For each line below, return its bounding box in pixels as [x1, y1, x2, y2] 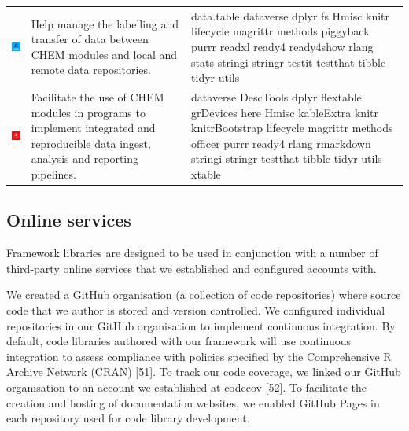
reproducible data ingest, [31, 134, 151, 151]
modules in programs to [31, 104, 146, 120]
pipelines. [31, 165, 76, 182]
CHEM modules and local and [31, 46, 178, 62]
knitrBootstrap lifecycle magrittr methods [191, 120, 393, 136]
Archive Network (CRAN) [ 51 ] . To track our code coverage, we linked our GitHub [6, 363, 401, 380]
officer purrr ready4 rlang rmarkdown [191, 134, 371, 151]
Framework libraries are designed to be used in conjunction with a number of [6, 245, 378, 261]
